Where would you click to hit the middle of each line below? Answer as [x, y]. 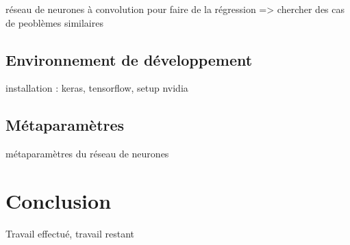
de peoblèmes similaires [54, 22]
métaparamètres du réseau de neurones [87, 154]
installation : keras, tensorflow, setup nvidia [97, 88]
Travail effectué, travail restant [70, 233]
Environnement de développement [129, 59]
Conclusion [59, 200]
